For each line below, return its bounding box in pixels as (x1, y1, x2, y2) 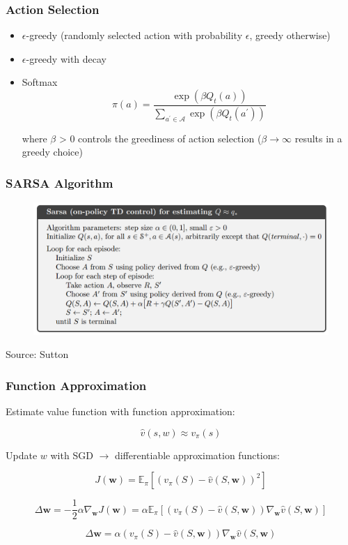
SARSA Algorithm (6, 174, 113, 191)
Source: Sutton (6, 347, 69, 361)
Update (6, 447, 38, 462)
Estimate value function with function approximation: (6, 404, 235, 419)
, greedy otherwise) (249, 28, 331, 43)
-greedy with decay (26, 51, 107, 66)
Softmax (22, 75, 58, 89)
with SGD (50, 447, 93, 462)
